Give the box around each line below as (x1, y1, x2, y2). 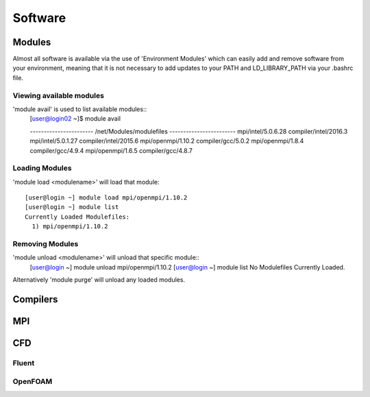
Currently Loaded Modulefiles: (25, 213, 130, 221)
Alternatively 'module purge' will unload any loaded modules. (12, 276, 185, 284)
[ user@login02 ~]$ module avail (29, 115, 121, 123)
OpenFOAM (12, 376, 53, 386)
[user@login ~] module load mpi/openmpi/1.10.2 (25, 194, 188, 202)
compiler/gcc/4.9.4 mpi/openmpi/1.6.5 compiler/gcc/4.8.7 (29, 146, 193, 154)
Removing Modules (12, 239, 79, 249)
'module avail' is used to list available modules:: (12, 105, 147, 113)
